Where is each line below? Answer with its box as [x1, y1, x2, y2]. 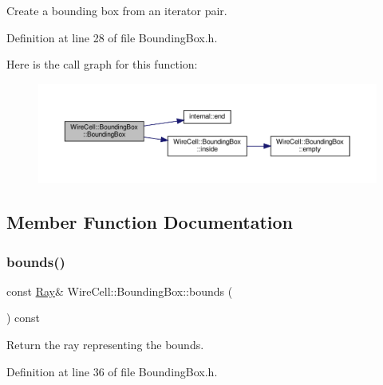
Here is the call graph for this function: [6, 56, 198, 73]
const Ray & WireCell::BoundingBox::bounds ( [6, 282, 233, 299]
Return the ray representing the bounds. [6, 336, 204, 353]
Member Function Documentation [6, 210, 294, 234]
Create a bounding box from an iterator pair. [6, 2, 227, 18]
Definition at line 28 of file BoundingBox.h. [6, 29, 218, 45]
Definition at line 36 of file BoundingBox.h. [6, 363, 218, 379]
